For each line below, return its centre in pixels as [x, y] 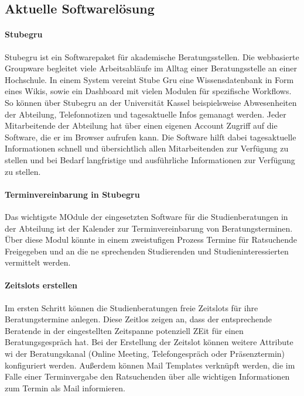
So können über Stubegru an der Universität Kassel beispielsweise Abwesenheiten [151, 102]
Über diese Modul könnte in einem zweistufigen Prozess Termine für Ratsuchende [151, 240]
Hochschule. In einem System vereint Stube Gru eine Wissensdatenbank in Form [149, 79]
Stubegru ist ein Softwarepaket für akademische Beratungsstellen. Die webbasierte [152, 56]
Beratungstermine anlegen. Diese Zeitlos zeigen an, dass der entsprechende [138, 319]
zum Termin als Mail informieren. [65, 388]
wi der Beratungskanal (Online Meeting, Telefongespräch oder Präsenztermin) [145, 354]
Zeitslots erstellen [41, 285]
